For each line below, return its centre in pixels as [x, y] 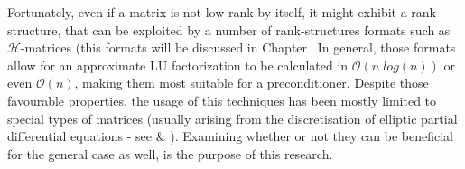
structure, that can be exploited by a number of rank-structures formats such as [229, 29]
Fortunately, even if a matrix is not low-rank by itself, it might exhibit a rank [222, 12]
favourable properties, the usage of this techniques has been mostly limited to [222, 100]
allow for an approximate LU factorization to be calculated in [178, 65]
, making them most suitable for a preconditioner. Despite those [251, 83]
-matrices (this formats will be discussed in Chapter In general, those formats [238, 47]
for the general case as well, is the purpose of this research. [170, 153]
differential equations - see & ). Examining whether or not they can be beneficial [230, 136]
